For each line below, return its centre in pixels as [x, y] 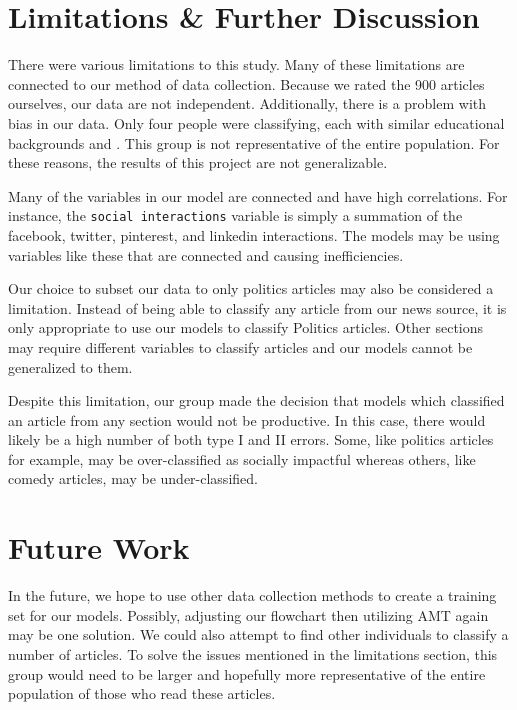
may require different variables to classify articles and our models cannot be [240, 346]
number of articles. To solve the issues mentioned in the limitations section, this [253, 653]
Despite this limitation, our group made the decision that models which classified [256, 400]
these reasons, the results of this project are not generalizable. [198, 162]
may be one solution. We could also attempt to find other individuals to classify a [258, 634]
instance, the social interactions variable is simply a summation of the [235, 215]
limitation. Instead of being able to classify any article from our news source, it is [257, 307]
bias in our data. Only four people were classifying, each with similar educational [256, 122]
